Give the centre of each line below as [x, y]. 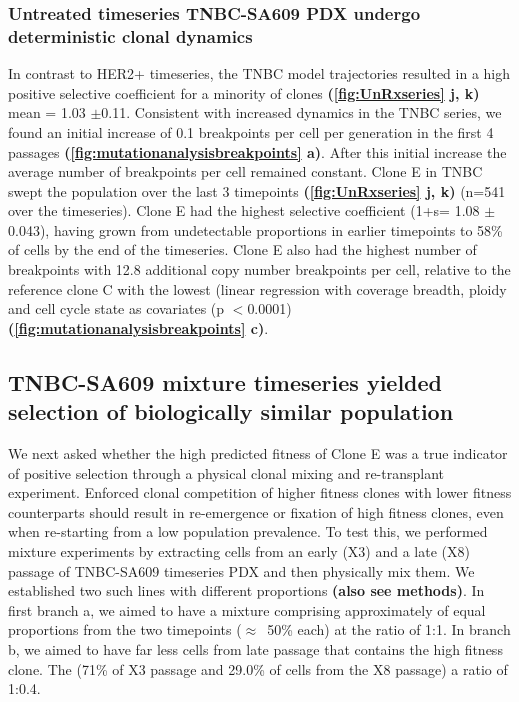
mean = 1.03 [47, 112]
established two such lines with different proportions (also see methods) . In [246, 590]
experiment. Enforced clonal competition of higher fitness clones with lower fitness [260, 492]
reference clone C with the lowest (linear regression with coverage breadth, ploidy [257, 288]
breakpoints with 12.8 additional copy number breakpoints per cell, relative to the [259, 269]
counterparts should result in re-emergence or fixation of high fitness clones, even [256, 511]
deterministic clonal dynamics [130, 35]
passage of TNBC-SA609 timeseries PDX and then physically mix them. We [241, 570]
